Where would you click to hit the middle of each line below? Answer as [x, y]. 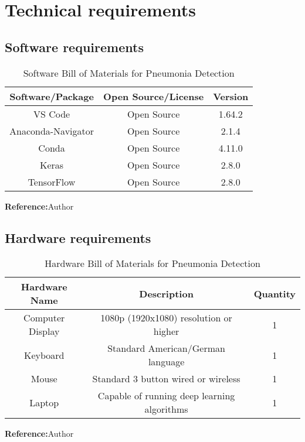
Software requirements [74, 47]
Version [231, 96]
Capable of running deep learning [166, 396]
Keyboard [44, 355]
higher [166, 331]
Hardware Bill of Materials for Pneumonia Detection [152, 263]
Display [44, 331]
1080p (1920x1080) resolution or [166, 318]
